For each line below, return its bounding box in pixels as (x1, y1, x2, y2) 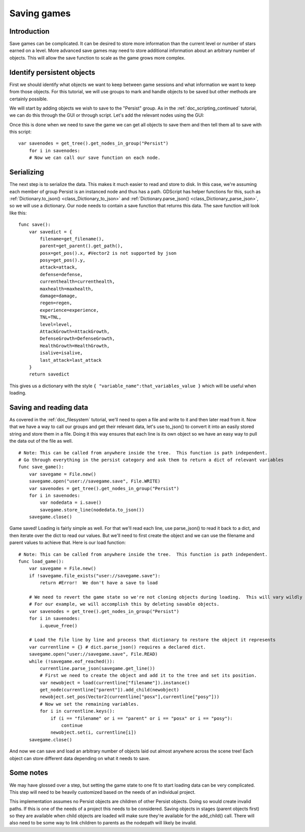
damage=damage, (40, 293, 78, 299)
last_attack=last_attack (40, 357, 102, 363)
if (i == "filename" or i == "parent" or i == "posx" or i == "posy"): (50, 715, 233, 721)
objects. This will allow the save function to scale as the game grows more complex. (9, 55, 186, 61)
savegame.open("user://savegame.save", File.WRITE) (28, 478, 161, 484)
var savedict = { (28, 229, 72, 234)
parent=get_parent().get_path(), (40, 243, 123, 249)
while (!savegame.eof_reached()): (28, 658, 115, 664)
